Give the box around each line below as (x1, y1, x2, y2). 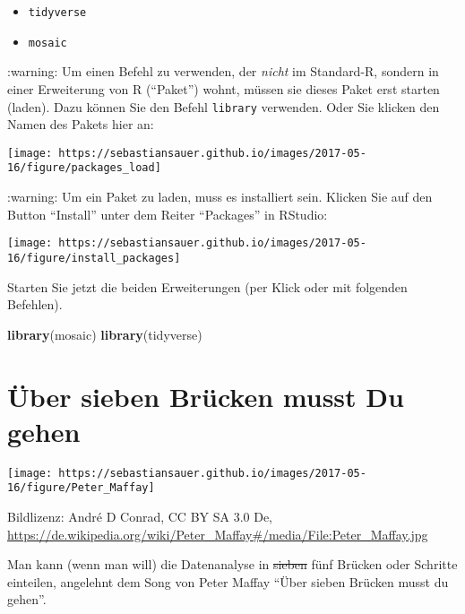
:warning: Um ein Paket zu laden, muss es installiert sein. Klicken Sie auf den (7, 187, 433, 206)
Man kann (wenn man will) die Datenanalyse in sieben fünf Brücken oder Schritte (7, 555, 458, 574)
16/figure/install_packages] (7, 251, 181, 264)
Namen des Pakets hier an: (7, 115, 154, 134)
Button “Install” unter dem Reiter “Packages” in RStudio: (7, 204, 328, 223)
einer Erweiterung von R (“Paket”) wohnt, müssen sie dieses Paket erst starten (7, 79, 440, 98)
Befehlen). (7, 295, 63, 314)
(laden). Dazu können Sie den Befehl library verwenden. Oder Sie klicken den (7, 97, 440, 116)
